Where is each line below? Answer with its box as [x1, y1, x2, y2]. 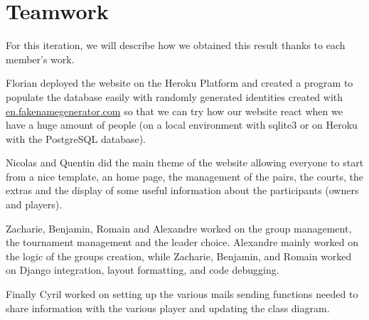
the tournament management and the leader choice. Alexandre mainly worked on [6, 235, 358, 250]
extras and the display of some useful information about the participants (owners [6, 183, 359, 198]
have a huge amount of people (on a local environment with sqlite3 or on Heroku [6, 117, 358, 132]
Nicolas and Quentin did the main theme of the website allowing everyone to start [6, 155, 364, 170]
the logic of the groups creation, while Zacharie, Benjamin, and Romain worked [6, 248, 352, 263]
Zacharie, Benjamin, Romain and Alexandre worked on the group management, [6, 220, 352, 235]
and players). [6, 197, 63, 212]
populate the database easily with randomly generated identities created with [6, 89, 343, 104]
